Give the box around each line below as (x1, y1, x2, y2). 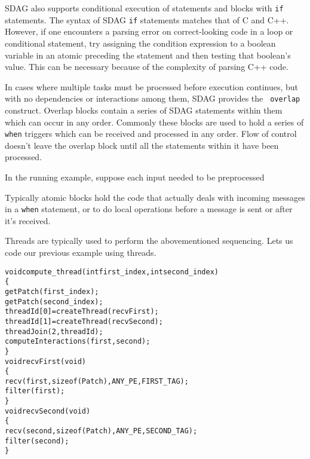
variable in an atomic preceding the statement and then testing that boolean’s (5, 48, 291, 61)
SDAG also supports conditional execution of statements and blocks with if (5, 2, 284, 14)
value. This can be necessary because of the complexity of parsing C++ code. (5, 60, 288, 73)
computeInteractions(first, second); (5, 337, 151, 346)
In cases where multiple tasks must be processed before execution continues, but (5, 80, 299, 93)
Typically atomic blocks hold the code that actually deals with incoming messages (5, 191, 305, 203)
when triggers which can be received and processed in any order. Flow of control (5, 127, 297, 140)
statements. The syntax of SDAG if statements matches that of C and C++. (5, 13, 289, 26)
